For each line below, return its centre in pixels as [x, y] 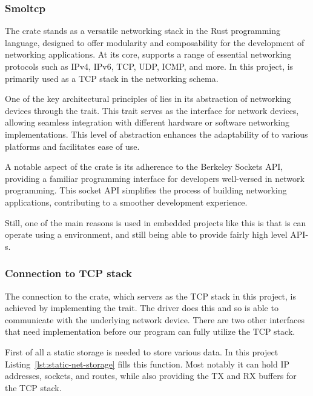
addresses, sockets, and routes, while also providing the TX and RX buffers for [151, 376]
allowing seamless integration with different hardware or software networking [147, 122]
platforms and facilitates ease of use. [72, 146]
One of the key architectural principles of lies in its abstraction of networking [148, 99]
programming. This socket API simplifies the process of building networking [146, 190]
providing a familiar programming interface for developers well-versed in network [155, 178]
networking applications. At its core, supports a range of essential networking [148, 54]
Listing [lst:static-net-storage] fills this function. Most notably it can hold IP [147, 364]
